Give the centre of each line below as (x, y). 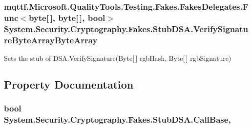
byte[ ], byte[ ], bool (67, 17)
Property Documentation (69, 84)
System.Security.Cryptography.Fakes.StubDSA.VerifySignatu (126, 28)
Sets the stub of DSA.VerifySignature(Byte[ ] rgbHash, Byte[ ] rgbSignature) (118, 58)
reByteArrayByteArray (51, 40)
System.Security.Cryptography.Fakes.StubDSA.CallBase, (117, 119)
